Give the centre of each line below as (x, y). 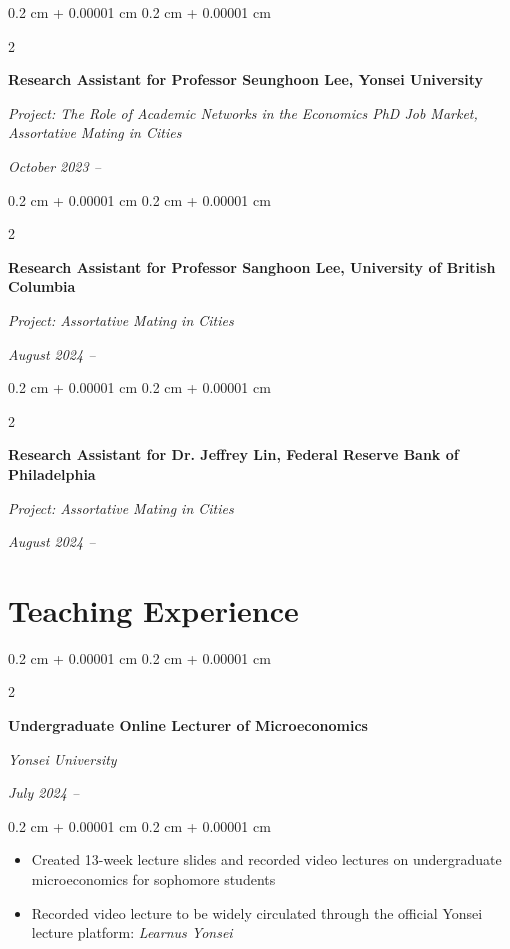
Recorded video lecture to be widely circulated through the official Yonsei (257, 912)
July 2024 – (44, 792)
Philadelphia (52, 473)
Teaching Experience (153, 609)
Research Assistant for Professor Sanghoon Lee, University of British (252, 266)
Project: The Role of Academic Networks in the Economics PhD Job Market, (243, 112)
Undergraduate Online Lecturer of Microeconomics (188, 725)
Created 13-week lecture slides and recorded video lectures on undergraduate (266, 859)
